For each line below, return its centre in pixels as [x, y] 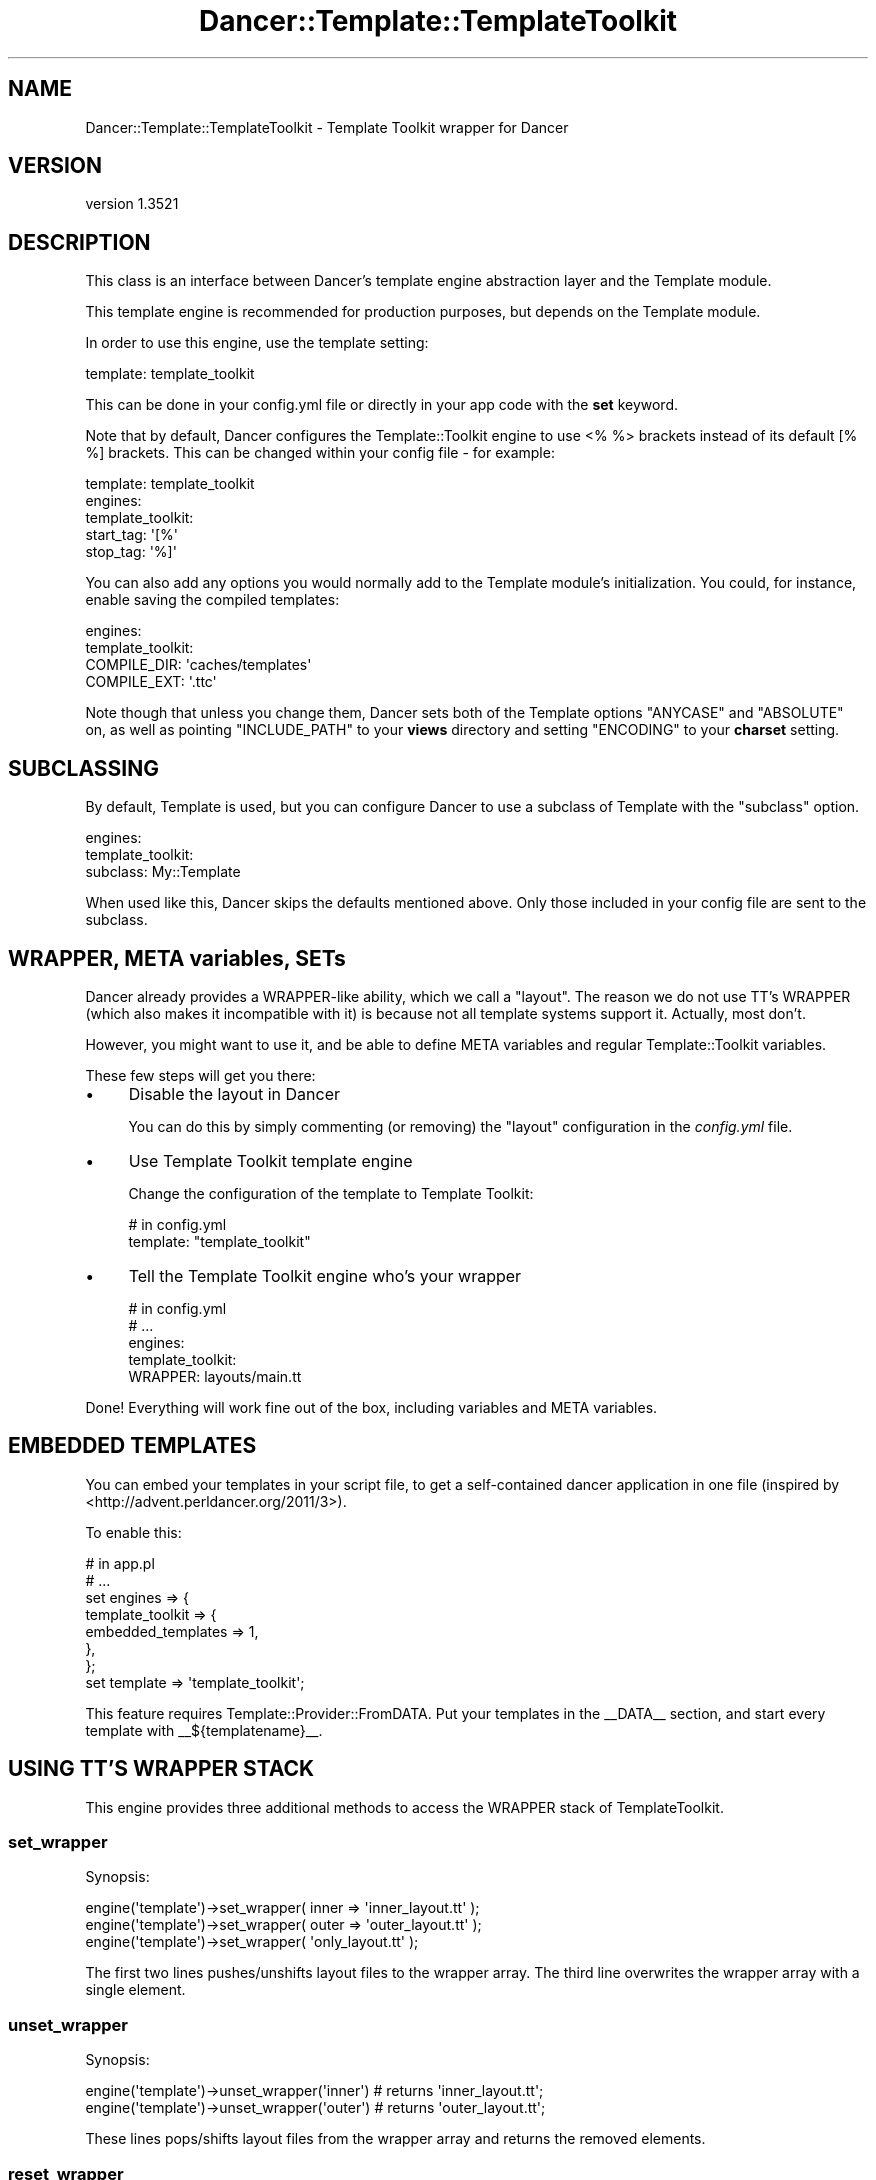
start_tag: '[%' [132, 535]
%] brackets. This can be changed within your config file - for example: [320, 453]
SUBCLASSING [83, 768]
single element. [135, 1990]
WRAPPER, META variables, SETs [177, 958]
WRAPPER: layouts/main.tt [215, 1376]
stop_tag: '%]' [131, 552]
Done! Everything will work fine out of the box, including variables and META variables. [371, 1407]
